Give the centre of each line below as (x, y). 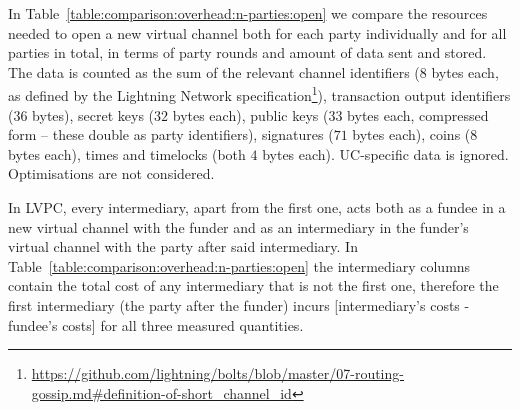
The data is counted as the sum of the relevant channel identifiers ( (214, 71)
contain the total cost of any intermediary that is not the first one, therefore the (253, 285)
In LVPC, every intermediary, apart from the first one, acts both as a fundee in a (257, 207)
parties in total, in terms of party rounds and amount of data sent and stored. (247, 52)
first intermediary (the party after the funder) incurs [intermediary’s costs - (239, 304)
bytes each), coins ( (411, 134)
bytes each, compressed (418, 114)
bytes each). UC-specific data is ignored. (385, 153)
